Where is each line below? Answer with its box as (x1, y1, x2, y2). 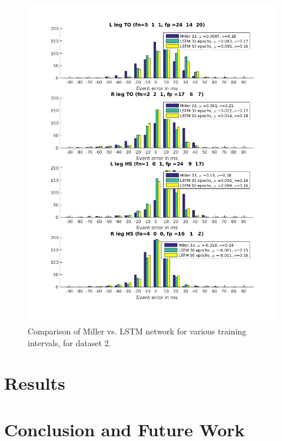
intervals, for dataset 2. (28, 336, 111, 349)
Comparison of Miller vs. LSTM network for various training (28, 325, 247, 337)
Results (4, 371, 65, 395)
